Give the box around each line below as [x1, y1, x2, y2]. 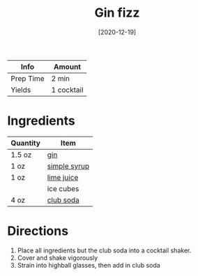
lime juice [47, 172, 79, 182]
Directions [7, 223, 68, 239]
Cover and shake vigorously [17, 253, 98, 262]
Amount [53, 61, 82, 71]
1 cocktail [51, 85, 84, 95]
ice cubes [47, 183, 79, 193]
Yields [10, 85, 31, 95]
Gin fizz [94, 5, 140, 21]
